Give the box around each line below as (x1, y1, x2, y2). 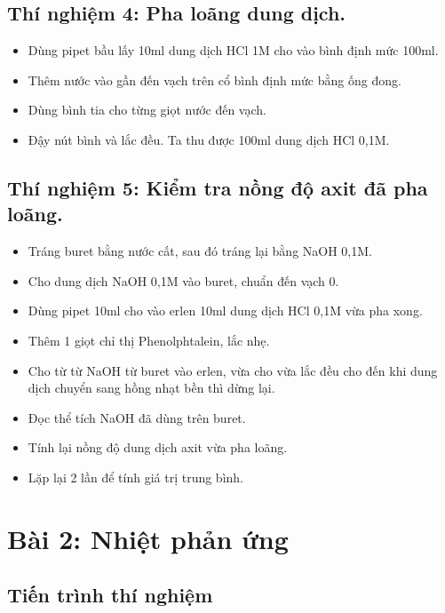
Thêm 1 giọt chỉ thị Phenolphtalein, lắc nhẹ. (28, 330, 270, 349)
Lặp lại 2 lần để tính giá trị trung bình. (28, 467, 244, 486)
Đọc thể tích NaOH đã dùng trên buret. (28, 408, 246, 426)
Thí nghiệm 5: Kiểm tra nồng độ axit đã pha (7, 173, 428, 201)
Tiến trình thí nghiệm (7, 581, 213, 609)
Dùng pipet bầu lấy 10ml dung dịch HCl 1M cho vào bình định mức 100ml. (28, 41, 439, 60)
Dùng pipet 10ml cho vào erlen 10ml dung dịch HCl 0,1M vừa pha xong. (28, 301, 423, 320)
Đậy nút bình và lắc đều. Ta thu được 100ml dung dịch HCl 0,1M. (28, 130, 390, 148)
